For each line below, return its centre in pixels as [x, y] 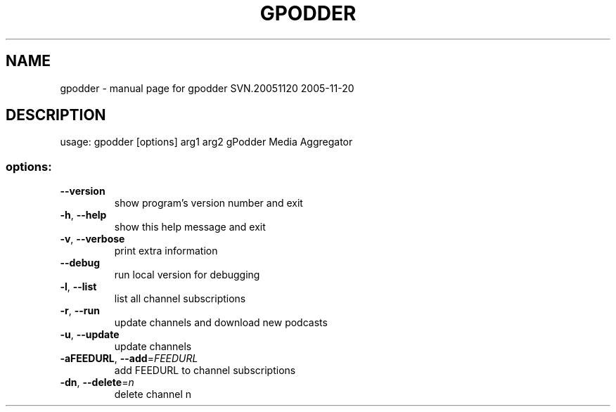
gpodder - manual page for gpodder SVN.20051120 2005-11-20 [207, 88]
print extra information [166, 251]
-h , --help [83, 215]
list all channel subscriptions [180, 299]
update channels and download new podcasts [221, 323]
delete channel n [153, 394]
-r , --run [80, 311]
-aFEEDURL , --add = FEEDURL [129, 359]
